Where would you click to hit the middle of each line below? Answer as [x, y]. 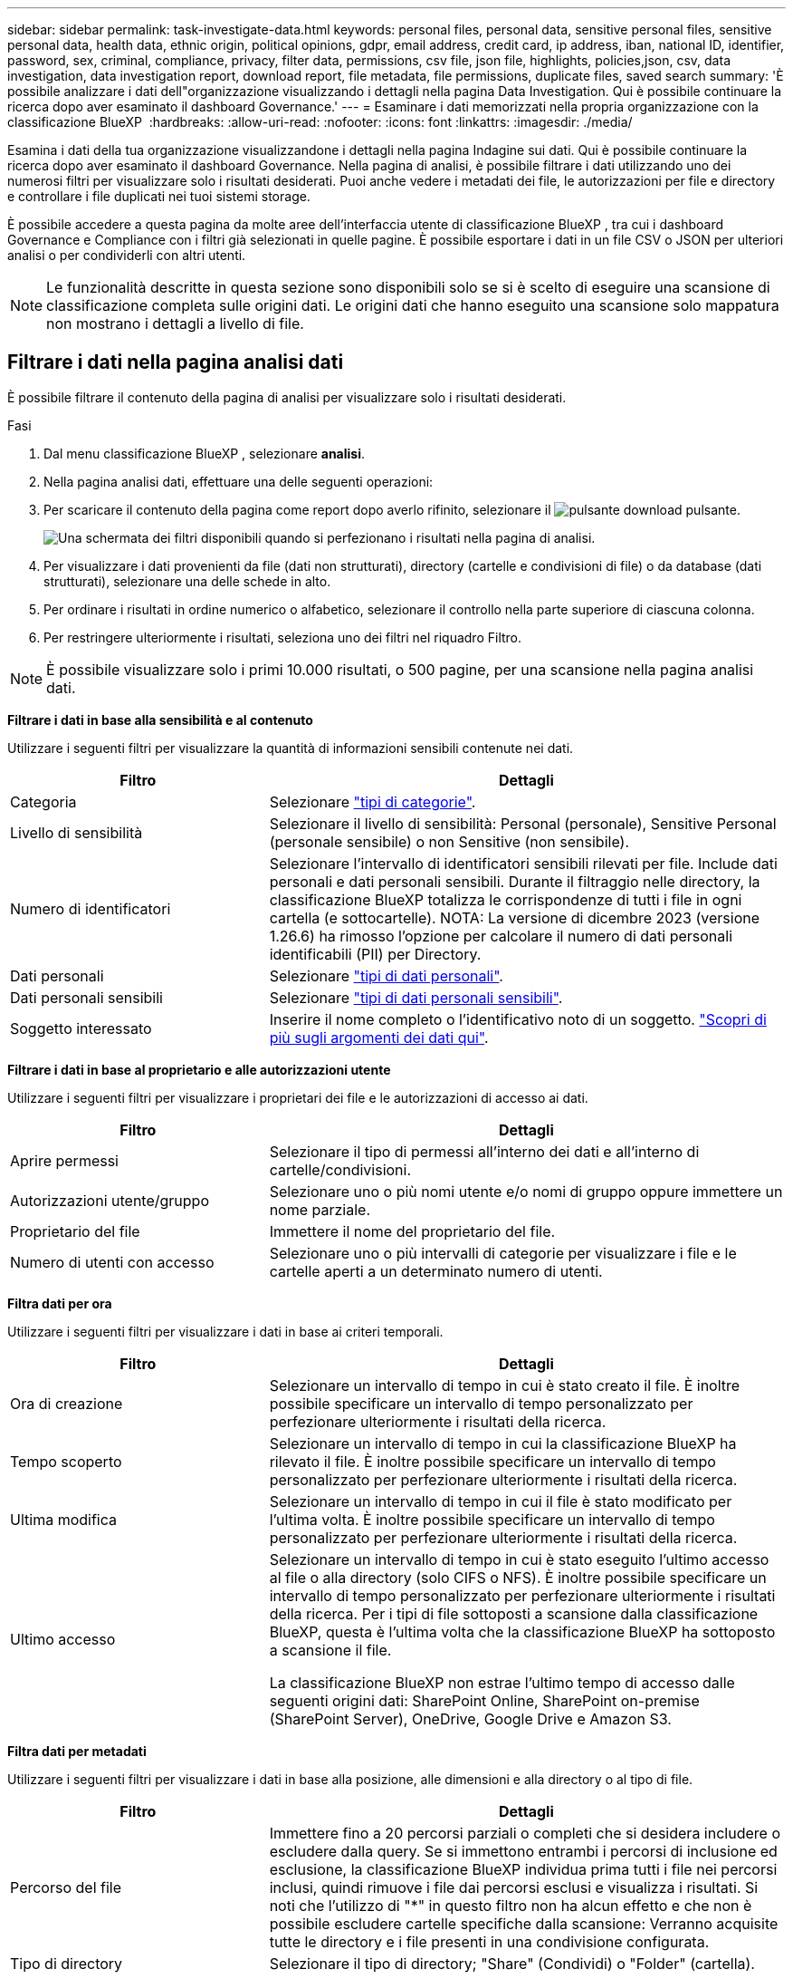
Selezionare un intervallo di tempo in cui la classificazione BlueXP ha [503, 1443]
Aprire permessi [64, 1160]
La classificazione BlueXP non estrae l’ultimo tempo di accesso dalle [502, 1682]
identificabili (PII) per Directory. [375, 954]
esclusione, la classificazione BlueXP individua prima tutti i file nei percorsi [523, 1869]
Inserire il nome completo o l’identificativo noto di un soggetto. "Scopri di [518, 1019]
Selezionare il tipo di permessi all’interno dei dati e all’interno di [484, 1151]
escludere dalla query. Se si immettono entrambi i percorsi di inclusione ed [523, 1851]
